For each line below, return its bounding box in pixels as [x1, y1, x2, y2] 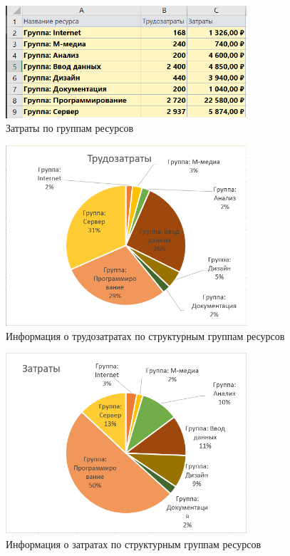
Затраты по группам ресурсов [6, 120, 134, 135]
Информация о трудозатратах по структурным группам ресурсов [6, 328, 285, 343]
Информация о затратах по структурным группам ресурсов [6, 537, 261, 552]
